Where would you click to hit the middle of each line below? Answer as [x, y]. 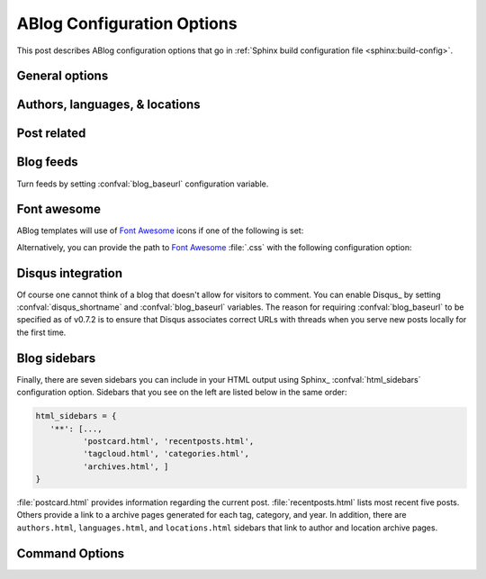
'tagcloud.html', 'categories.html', [166, 454]
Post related [51, 134]
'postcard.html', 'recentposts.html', [168, 441]
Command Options [71, 553]
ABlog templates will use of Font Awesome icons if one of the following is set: [160, 231]
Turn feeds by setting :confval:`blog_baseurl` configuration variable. [143, 184]
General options [63, 76]
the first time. [41, 332]
